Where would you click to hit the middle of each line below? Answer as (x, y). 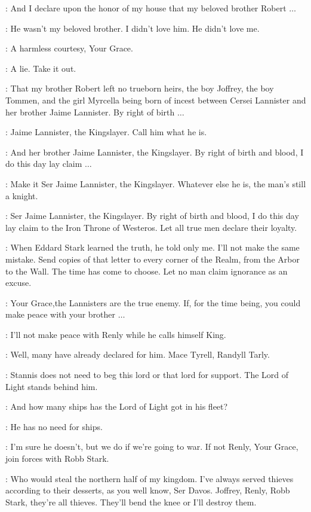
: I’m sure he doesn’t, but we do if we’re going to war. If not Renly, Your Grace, (152, 447)
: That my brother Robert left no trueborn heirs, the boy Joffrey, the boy (140, 88)
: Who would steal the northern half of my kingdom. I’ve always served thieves (150, 478)
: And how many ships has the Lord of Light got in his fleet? (117, 406)
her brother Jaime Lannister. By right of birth (90, 112)
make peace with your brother (61, 314)
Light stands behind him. (52, 386)
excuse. (19, 283)
